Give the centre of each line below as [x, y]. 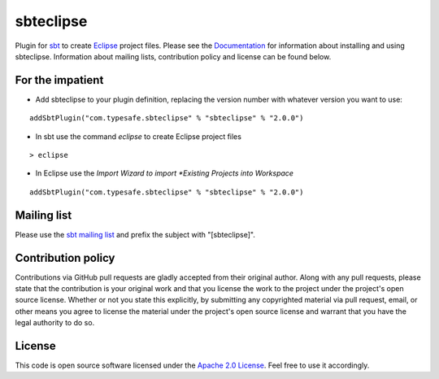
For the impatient [59, 80]
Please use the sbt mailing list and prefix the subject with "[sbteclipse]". [135, 234]
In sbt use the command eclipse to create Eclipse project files [138, 136]
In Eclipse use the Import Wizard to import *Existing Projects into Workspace [165, 173]
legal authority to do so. [55, 323]
